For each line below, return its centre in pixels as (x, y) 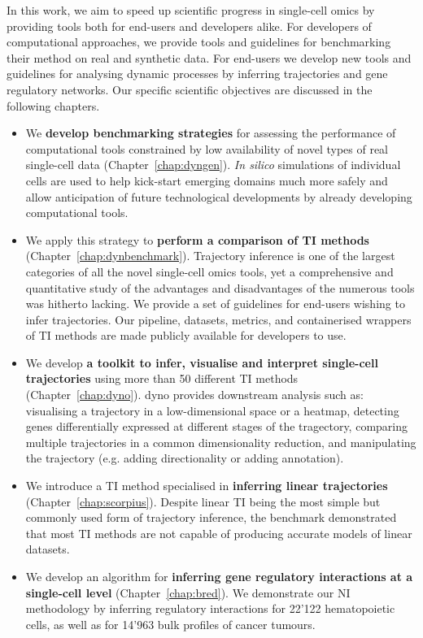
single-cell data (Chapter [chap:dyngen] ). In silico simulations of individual (213, 165)
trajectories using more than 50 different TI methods (162, 378)
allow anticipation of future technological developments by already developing (219, 196)
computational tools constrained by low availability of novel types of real (207, 148)
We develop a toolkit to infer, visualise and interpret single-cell (202, 362)
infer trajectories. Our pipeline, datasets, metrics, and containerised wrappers (218, 319)
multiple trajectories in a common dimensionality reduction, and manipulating (221, 442)
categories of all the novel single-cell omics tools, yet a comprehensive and (209, 271)
